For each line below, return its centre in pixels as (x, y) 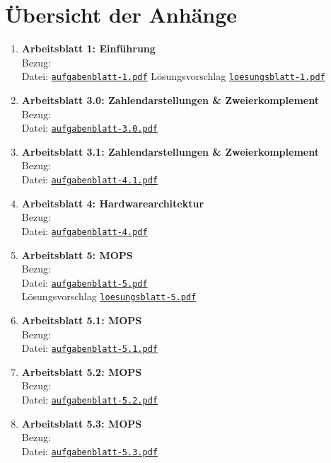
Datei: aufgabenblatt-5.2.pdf (89, 400)
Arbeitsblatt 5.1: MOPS (82, 320)
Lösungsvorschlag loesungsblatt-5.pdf (109, 296)
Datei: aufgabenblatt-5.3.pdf (89, 451)
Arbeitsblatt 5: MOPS (77, 255)
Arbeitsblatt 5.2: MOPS (82, 371)
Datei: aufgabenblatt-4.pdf (85, 230)
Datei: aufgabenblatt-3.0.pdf (89, 128)
